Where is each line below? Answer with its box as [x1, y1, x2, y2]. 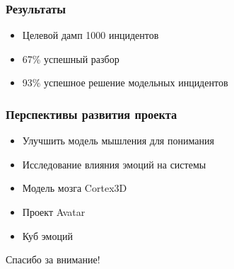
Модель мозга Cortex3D [22, 181, 127, 195]
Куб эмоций [22, 228, 73, 243]
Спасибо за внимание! [6, 252, 100, 267]
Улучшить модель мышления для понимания [22, 133, 214, 148]
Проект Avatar [22, 205, 86, 219]
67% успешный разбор [22, 51, 119, 66]
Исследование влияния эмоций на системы [22, 156, 206, 171]
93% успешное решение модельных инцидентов [22, 75, 228, 90]
